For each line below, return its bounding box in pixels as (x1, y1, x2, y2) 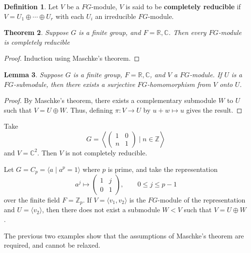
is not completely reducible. (65, 147, 147, 157)
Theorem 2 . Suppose (4, 27, 69, 37)
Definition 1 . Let (4, 1, 59, 11)
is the (129, 194, 146, 204)
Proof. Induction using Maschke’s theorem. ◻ (4, 53, 140, 63)
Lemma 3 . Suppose (4, 69, 63, 79)
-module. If (189, 69, 222, 79)
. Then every (168, 27, 206, 37)
